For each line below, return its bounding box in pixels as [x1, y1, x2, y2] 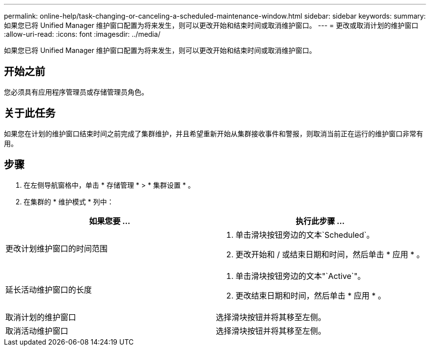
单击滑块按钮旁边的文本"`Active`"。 [235, 271, 366, 281]
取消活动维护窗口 [5, 325, 69, 336]
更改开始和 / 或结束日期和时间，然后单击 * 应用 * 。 [235, 249, 425, 259]
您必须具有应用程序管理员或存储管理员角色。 [4, 87, 148, 96]
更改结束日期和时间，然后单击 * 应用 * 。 [235, 290, 386, 300]
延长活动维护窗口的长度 [5, 284, 92, 295]
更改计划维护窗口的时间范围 [5, 243, 108, 253]
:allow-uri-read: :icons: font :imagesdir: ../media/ [4, 30, 161, 38]
